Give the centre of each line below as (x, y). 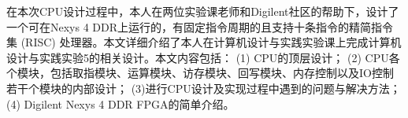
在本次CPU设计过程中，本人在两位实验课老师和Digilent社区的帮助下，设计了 (203, 11)
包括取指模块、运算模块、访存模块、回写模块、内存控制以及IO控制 (222, 73)
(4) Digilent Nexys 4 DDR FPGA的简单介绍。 (121, 103)
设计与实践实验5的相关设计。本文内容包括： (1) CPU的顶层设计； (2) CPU (198, 57)
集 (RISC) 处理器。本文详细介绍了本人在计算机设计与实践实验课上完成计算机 (204, 42)
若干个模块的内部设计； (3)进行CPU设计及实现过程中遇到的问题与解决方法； (204, 88)
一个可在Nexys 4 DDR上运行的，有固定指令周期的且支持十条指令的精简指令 (200, 26)
